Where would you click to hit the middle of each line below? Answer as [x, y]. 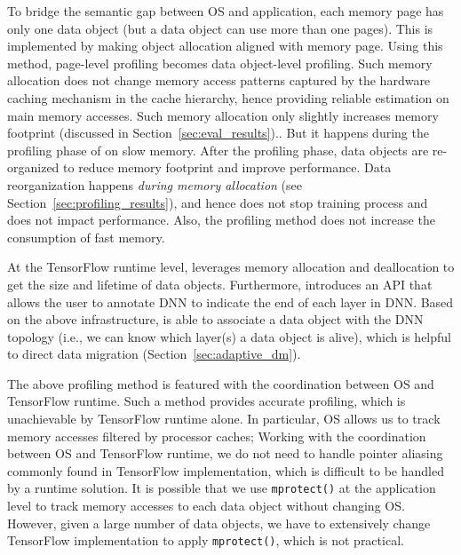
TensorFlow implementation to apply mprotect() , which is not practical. [206, 540]
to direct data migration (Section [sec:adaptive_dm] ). [154, 354]
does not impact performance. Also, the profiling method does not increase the [221, 220]
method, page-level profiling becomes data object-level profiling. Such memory [220, 63]
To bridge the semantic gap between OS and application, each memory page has [226, 11]
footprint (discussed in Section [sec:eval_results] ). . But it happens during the [218, 133]
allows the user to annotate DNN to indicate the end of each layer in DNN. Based [230, 301]
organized [33, 167]
